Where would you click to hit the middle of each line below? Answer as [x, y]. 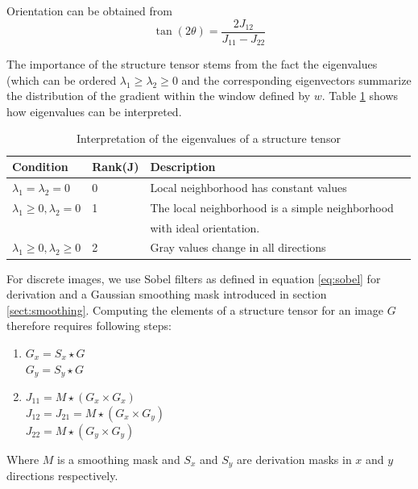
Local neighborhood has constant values [248, 187]
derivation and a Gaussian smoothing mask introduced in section [167, 294]
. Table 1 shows [360, 96]
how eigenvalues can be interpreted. [94, 111]
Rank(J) [116, 167]
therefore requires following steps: [89, 326]
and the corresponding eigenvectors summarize [296, 79]
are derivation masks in [294, 459]
